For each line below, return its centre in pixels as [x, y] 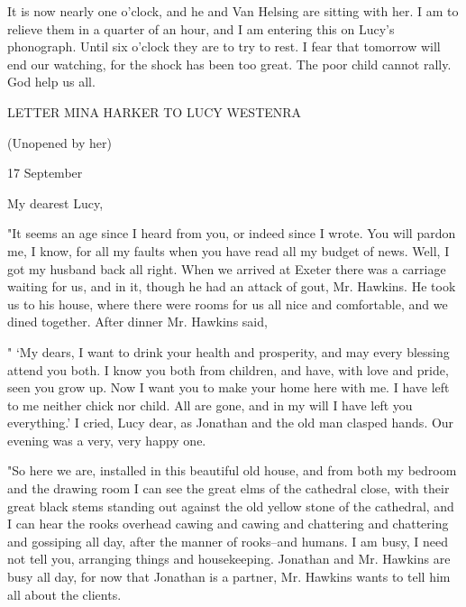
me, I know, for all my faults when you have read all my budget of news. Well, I [228, 250]
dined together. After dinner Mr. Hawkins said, [137, 322]
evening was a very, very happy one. [107, 440]
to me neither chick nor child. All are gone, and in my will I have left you [210, 405]
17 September [45, 173]
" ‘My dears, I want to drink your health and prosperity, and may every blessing [228, 351]
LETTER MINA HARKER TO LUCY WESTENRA [155, 111]
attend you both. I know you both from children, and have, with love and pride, [228, 369]
